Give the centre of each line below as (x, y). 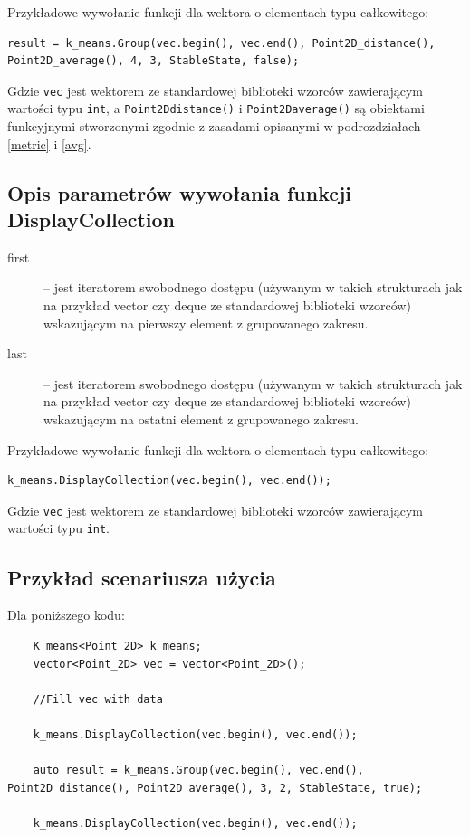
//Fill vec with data (98, 699)
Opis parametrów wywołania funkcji (180, 192)
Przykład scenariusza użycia (142, 577)
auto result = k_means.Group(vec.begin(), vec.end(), (198, 770)
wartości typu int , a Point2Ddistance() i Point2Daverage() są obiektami (216, 108)
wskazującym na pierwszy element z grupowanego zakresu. (206, 323)
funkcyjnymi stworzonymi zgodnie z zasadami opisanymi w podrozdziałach (214, 126)
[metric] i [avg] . (49, 143)
